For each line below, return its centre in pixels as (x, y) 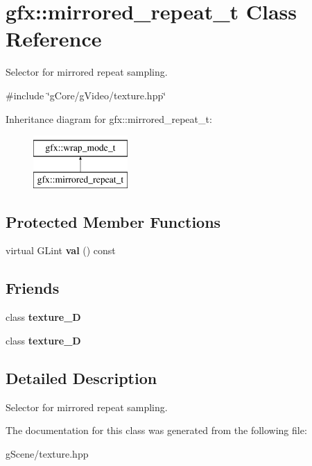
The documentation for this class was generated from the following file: (156, 430)
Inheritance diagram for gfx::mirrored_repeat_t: (109, 118)
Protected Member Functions (113, 221)
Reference (54, 39)
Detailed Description (81, 377)
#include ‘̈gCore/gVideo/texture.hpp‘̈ (86, 95)
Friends (33, 288)
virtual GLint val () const (61, 250)
